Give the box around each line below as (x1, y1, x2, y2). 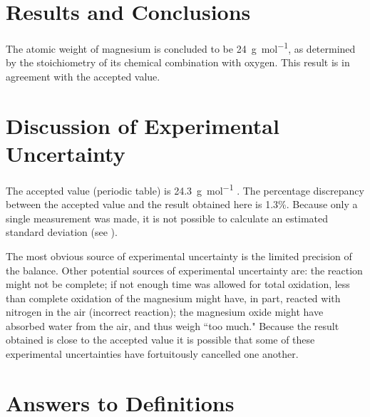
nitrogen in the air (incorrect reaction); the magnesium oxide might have (6, 304, 324, 319)
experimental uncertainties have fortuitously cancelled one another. (6, 346, 299, 361)
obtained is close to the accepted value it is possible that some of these (6, 332, 315, 347)
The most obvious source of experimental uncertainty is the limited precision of (6, 248, 352, 263)
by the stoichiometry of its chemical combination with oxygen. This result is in (6, 55, 350, 70)
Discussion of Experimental (6, 110, 279, 140)
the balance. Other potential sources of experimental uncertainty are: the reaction (6, 262, 363, 277)
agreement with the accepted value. (6, 68, 160, 83)
